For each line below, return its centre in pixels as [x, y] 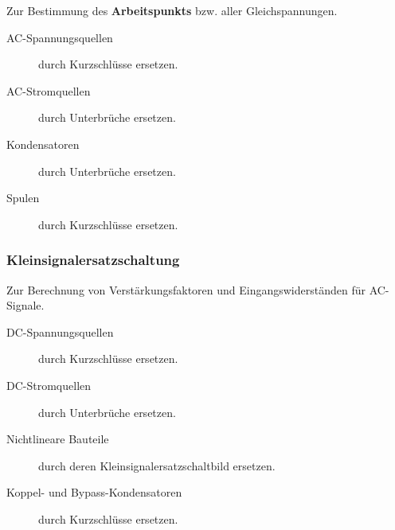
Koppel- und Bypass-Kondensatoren [94, 492]
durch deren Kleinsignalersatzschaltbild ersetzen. [157, 465]
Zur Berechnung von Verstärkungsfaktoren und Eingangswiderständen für [186, 289]
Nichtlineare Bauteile [58, 439]
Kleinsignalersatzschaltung [93, 260]
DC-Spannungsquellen [60, 331]
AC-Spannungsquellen [60, 37]
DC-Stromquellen [49, 385]
